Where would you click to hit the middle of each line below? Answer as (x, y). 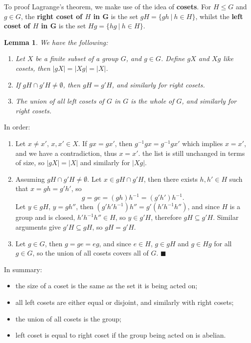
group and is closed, (45, 217)
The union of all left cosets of (60, 101)
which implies (203, 143)
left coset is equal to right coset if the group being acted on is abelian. (121, 335)
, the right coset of (52, 16)
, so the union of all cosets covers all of (91, 253)
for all (223, 243)
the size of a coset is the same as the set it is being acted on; (106, 286)
